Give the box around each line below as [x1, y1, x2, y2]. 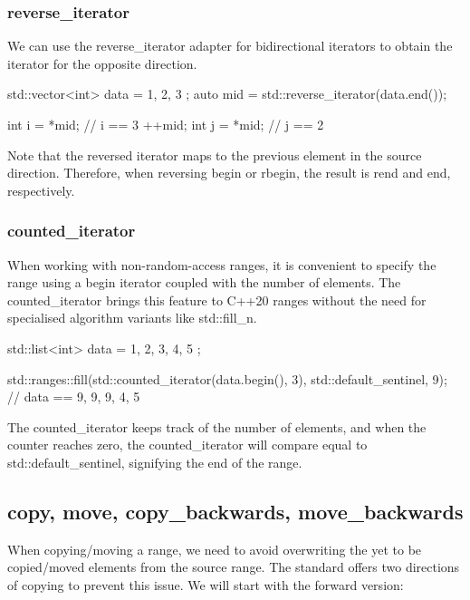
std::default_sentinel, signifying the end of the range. [7, 452, 302, 471]
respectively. [7, 180, 75, 199]
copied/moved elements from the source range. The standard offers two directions [7, 557, 460, 576]
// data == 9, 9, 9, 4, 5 [7, 387, 140, 406]
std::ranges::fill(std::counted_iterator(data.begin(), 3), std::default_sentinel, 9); [7, 369, 447, 388]
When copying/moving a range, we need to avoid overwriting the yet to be [7, 539, 422, 558]
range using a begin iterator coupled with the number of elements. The [7, 273, 401, 292]
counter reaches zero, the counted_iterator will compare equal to [7, 435, 368, 454]
